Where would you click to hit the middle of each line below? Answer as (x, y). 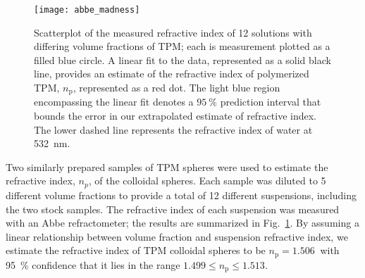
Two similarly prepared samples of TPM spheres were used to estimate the (167, 166)
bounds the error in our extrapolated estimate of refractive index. (175, 116)
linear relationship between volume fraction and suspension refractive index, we (177, 236)
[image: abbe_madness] (87, 10)
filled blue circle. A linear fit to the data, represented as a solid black (182, 59)
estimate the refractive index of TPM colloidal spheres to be (136, 250)
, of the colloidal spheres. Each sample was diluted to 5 (207, 181)
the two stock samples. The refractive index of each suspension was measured (173, 209)
